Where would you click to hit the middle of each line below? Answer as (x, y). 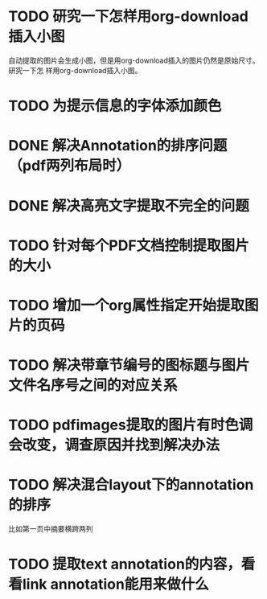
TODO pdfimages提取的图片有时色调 (131, 425)
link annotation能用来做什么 (116, 585)
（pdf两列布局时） (70, 166)
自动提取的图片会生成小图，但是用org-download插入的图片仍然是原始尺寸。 (134, 60)
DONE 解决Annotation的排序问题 (118, 146)
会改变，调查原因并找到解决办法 (114, 445)
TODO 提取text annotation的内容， (125, 564)
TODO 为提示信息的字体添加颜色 (115, 106)
